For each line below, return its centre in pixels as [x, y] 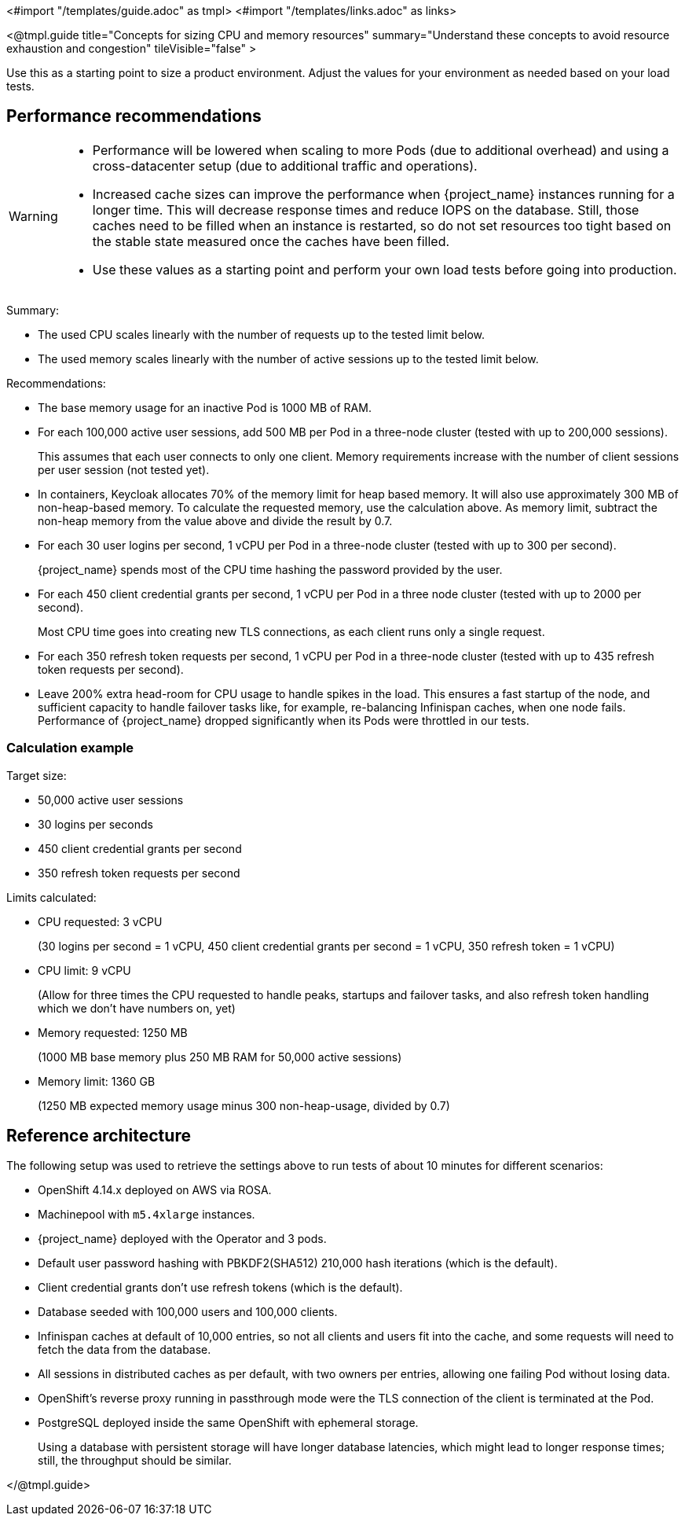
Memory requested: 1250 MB [113, 1032]
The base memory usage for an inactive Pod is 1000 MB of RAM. [205, 407]
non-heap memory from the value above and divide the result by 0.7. [215, 520]
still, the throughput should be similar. [135, 1461]
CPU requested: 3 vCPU [100, 921]
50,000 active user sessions [111, 800]
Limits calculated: [51, 897]
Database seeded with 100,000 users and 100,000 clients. [188, 1312]
